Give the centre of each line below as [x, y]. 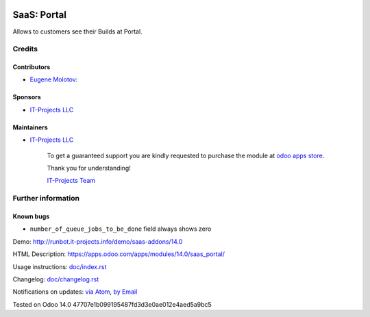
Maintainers [30, 127]
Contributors [32, 67]
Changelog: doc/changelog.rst [56, 279]
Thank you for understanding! [89, 168]
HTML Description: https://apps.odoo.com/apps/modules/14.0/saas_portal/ [119, 254]
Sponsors [27, 97]
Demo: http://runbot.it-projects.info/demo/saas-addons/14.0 [98, 241]
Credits [25, 49]
